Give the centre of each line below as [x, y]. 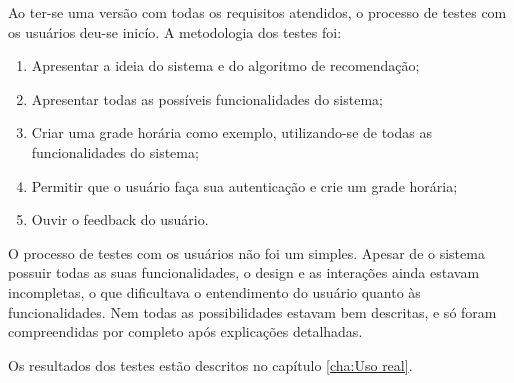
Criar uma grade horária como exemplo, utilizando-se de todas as [231, 132]
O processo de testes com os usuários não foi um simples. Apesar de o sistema [246, 252]
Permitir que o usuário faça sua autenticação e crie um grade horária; [244, 185]
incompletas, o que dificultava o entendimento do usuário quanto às [214, 291]
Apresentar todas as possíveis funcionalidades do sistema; [207, 98]
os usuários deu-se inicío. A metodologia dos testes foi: [175, 31]
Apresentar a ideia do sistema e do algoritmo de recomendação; [225, 65]
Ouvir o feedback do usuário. [120, 219]
